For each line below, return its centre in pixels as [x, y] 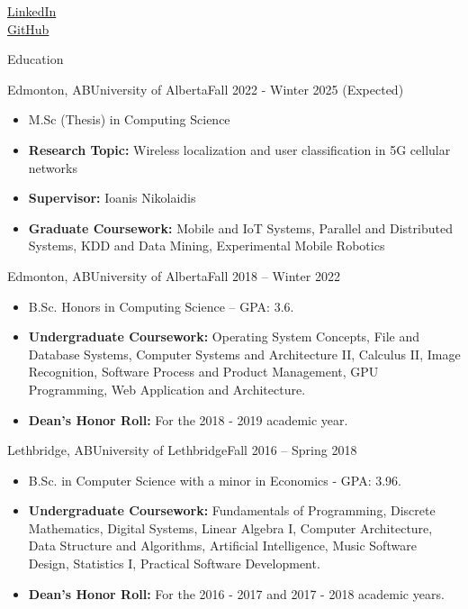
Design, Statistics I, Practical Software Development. [174, 564]
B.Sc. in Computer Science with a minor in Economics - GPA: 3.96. [215, 480]
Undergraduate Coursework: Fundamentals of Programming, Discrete [232, 510]
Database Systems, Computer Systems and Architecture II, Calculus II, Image [244, 354]
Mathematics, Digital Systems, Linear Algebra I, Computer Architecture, [230, 527]
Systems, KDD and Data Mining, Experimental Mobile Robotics [207, 245]
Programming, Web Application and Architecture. [167, 389]
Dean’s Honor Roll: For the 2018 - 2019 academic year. [188, 419]
